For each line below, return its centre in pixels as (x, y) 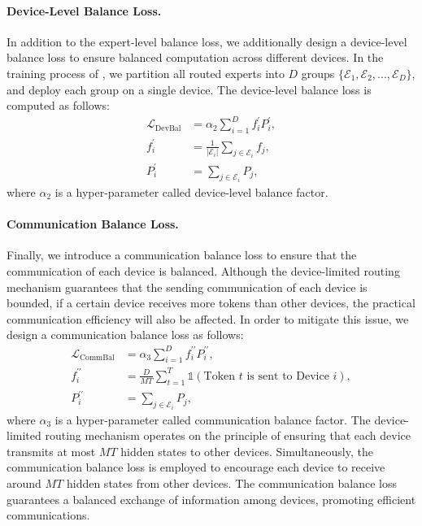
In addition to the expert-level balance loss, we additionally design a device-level (207, 41)
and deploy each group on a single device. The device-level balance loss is (189, 89)
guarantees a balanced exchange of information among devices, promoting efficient (211, 499)
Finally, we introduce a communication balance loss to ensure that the (182, 255)
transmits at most (51, 451)
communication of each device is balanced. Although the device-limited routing (203, 271)
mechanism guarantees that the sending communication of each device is (187, 287)
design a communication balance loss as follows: (125, 335)
